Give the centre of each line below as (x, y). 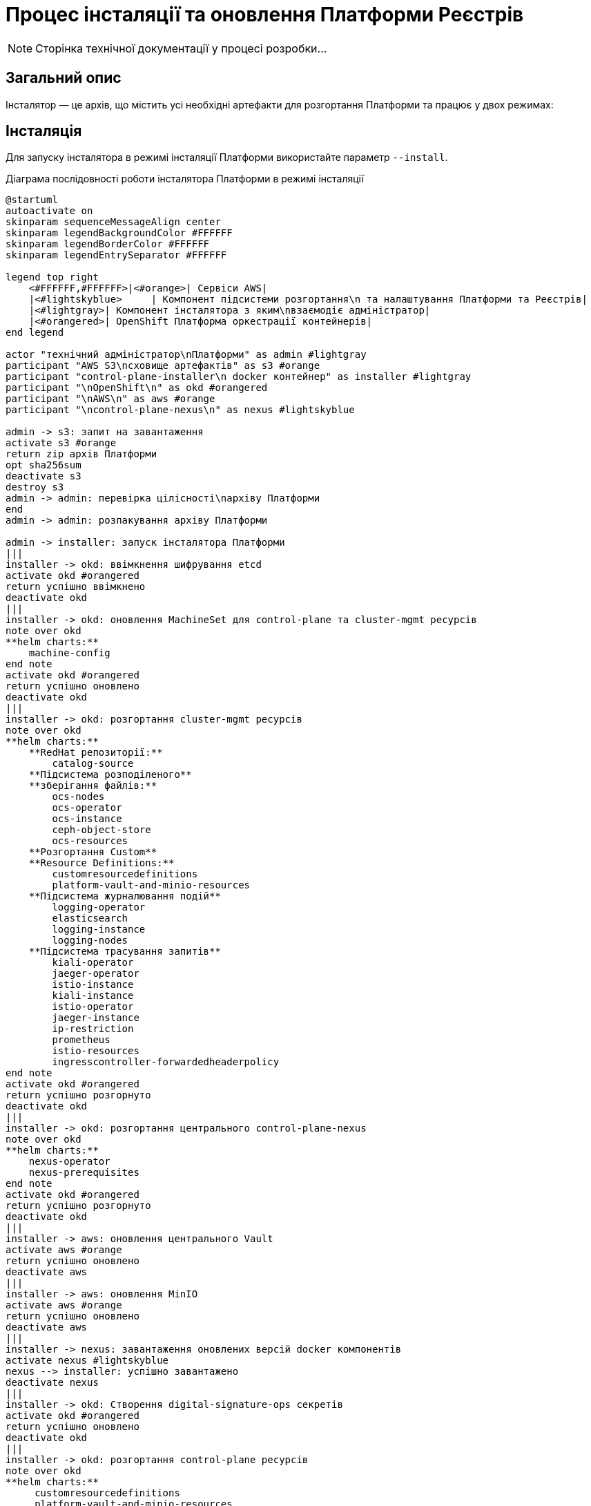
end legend (35, 333)
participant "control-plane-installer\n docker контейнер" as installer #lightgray (239, 377)
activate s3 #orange (61, 443)
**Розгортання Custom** (93, 852)
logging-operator (99, 907)
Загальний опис (64, 78)
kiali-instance (93, 996)
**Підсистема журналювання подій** (125, 896)
